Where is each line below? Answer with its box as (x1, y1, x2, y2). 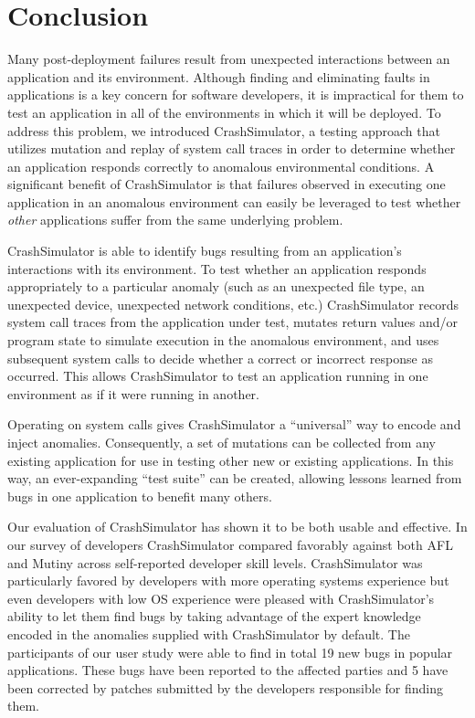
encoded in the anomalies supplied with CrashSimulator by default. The (7, 624, 410, 643)
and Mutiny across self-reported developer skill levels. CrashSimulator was (7, 553, 423, 572)
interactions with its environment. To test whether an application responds (7, 259, 427, 278)
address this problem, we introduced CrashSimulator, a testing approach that (7, 121, 440, 140)
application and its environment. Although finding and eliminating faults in (7, 67, 430, 86)
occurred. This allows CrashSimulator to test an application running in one (7, 366, 428, 385)
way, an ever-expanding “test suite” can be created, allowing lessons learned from (7, 469, 462, 488)
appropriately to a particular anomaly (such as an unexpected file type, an (7, 277, 425, 296)
